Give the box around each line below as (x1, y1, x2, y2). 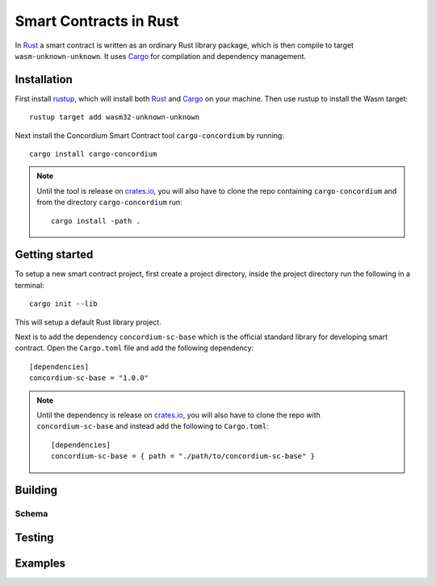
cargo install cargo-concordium (29, 149, 157, 159)
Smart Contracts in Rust (15, 12, 179, 30)
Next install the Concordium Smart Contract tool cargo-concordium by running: (15, 130, 284, 140)
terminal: (15, 280, 44, 290)
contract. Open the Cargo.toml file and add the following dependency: (15, 343, 254, 353)
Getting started (15, 248, 94, 262)
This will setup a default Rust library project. (15, 317, 161, 327)
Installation (15, 73, 73, 86)
